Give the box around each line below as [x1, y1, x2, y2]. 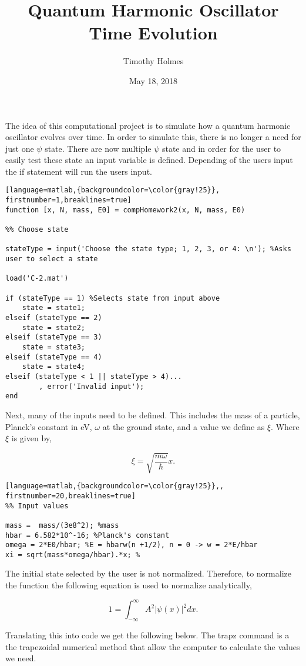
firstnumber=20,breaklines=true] [5, 491, 136, 500]
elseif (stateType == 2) [5, 314, 102, 322]
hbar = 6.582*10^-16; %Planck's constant [5, 531, 170, 540]
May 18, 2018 [129, 74, 178, 86]
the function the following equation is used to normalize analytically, [5, 579, 252, 591]
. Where [271, 420, 300, 432]
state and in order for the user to [162, 142, 281, 154]
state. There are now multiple [45, 142, 152, 154]
